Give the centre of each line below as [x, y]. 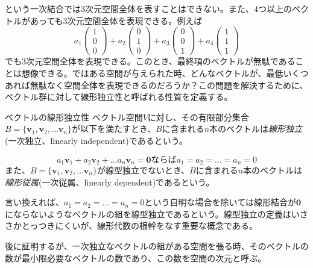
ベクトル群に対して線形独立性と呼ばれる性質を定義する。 [119, 97]
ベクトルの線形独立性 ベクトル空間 [74, 117]
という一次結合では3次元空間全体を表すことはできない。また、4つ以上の [148, 8]
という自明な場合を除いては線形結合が [220, 202]
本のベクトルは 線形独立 [256, 129]
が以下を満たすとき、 [114, 129]
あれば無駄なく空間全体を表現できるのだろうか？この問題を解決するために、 [156, 85]
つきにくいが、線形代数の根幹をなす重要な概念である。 [148, 226]
